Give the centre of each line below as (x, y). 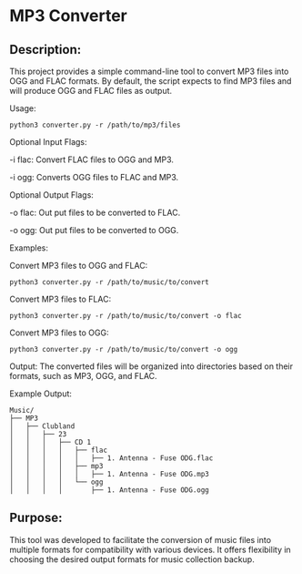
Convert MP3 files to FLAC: (60, 299)
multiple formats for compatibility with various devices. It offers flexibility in (150, 549)
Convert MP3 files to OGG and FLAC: (79, 266)
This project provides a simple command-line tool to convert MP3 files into (149, 71)
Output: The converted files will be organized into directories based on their (151, 366)
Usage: (23, 108)
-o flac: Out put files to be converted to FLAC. (95, 212)
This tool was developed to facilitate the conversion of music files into (140, 539)
